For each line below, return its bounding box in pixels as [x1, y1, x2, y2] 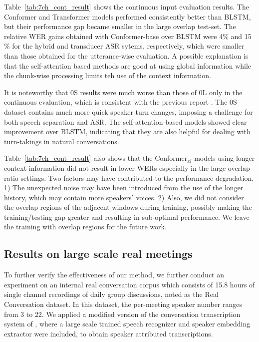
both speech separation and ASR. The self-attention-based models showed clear [4, 116, 247, 127]
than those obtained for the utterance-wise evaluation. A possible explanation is [4, 50, 249, 61]
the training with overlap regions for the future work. [4, 221, 167, 232]
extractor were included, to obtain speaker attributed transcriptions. [4, 328, 213, 338]
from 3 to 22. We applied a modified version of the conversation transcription [4, 308, 241, 319]
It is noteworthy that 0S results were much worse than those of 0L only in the [4, 87, 243, 97]
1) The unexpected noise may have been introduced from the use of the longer [4, 182, 244, 193]
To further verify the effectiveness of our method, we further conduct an [4, 269, 224, 280]
